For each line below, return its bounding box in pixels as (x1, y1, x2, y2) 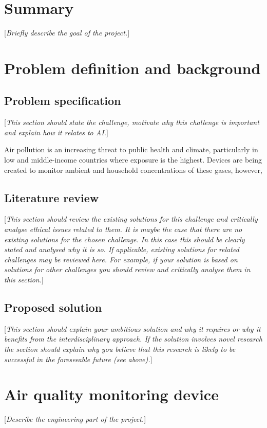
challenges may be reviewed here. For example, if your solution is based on (4, 254, 238, 264)
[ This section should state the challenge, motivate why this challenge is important (4, 117, 259, 128)
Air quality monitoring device (4, 384, 219, 405)
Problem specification (4, 93, 121, 109)
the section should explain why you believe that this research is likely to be (4, 344, 236, 354)
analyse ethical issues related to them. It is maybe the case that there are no (4, 224, 242, 235)
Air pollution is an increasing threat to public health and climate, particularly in (4, 144, 258, 155)
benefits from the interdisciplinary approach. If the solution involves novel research (4, 333, 262, 344)
